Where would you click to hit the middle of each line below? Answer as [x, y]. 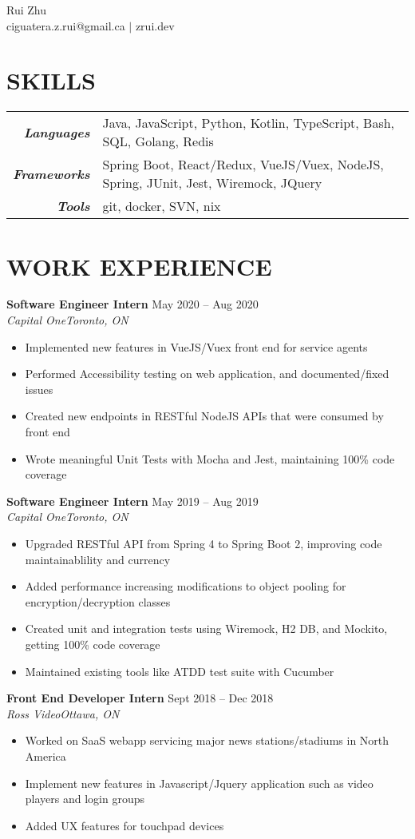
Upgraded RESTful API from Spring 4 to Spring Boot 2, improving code [204, 543]
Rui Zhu [26, 10]
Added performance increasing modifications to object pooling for [186, 586]
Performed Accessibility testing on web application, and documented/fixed [207, 374]
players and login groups [85, 799]
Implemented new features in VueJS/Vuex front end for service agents [196, 346]
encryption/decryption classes [98, 601]
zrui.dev [155, 25]
